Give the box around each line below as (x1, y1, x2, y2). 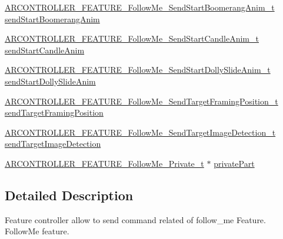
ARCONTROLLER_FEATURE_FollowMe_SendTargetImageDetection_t (5, 126, 276, 138)
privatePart (214, 157, 255, 169)
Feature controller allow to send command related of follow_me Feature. (5, 213, 266, 225)
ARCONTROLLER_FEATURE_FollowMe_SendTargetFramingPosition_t (5, 95, 278, 107)
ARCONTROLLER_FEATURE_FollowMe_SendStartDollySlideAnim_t (5, 63, 271, 76)
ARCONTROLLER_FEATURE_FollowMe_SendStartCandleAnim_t (5, 32, 259, 45)
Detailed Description (5, 186, 134, 204)
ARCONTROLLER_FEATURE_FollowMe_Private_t (5, 157, 204, 169)
